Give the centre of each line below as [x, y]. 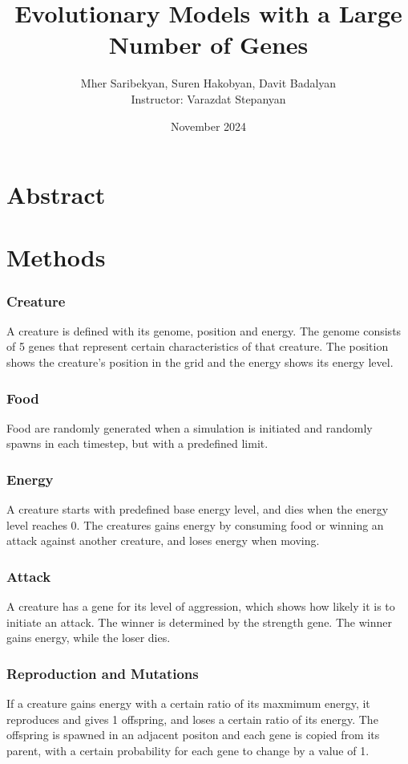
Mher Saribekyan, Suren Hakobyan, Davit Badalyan [208, 83]
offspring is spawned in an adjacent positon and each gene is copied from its [193, 735]
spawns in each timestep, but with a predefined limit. [137, 443]
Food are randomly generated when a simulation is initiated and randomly [190, 427]
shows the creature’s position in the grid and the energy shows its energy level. [200, 362]
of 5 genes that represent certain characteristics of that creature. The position [198, 346]
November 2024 [208, 126]
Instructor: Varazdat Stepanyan [208, 98]
